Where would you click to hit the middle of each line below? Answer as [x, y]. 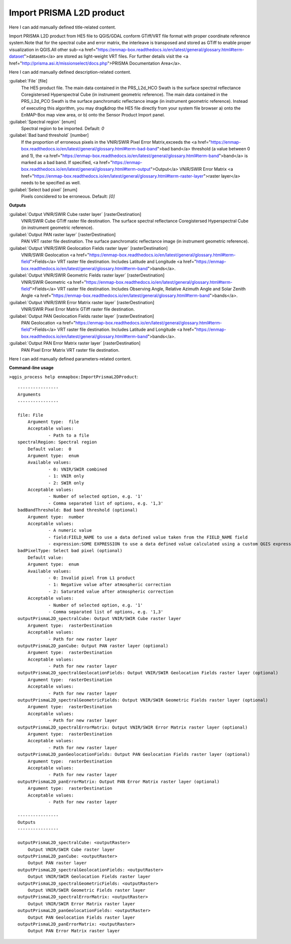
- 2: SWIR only [66, 483]
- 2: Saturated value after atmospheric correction [111, 591]
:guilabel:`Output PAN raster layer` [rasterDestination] [62, 234]
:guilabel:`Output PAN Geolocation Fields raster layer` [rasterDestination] [81, 316]
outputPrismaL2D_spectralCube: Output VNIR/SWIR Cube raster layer [99, 619]
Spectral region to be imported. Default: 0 [63, 129]
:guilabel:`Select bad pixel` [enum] [43, 190]
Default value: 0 [49, 449]
